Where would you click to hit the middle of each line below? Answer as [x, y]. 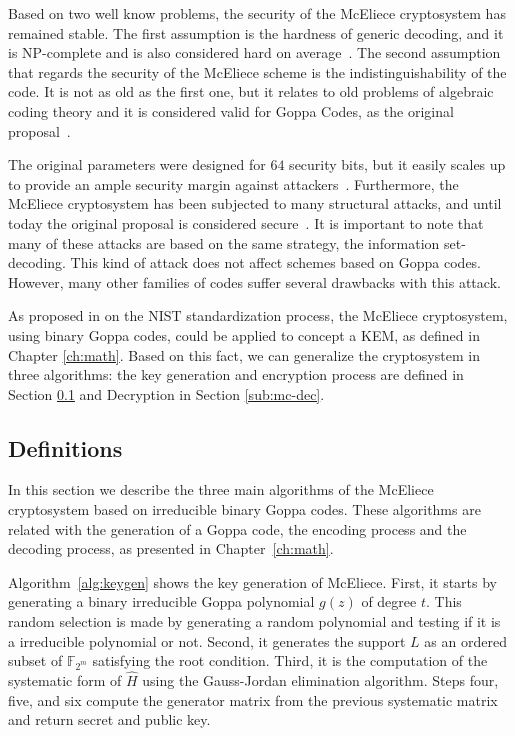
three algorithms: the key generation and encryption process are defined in [236, 374]
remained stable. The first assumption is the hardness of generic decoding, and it [256, 32]
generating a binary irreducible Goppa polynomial [161, 601]
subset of [35, 660]
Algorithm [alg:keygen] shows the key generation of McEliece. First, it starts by [252, 581]
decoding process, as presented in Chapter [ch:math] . [171, 548]
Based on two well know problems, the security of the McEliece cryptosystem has [257, 13]
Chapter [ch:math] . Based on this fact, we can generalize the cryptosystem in [244, 354]
